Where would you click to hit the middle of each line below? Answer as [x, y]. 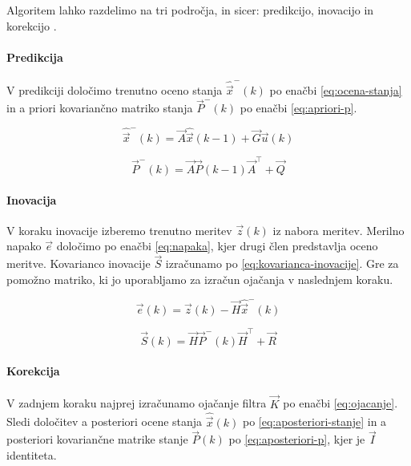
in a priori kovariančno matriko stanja [100, 108]
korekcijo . [32, 25]
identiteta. [32, 454]
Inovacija [32, 199]
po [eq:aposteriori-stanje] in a [314, 421]
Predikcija [35, 57]
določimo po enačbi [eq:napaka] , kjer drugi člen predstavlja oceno [217, 246]
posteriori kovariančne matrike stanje [97, 439]
